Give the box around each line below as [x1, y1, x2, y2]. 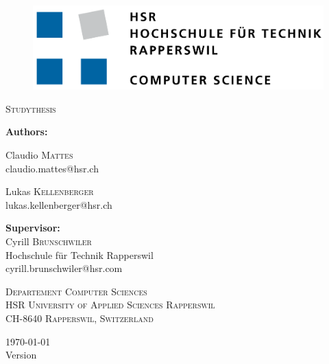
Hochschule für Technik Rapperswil [5, 247, 154, 262]
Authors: [5, 124, 48, 139]
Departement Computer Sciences [5, 284, 147, 298]
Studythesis [5, 101, 56, 115]
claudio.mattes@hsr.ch [5, 161, 99, 175]
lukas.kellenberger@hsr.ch [5, 197, 112, 212]
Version [5, 348, 37, 362]
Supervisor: [5, 220, 60, 235]
